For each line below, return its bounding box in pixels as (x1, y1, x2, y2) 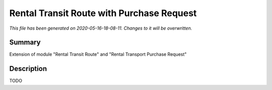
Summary (9, 38, 41, 47)
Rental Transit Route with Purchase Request (9, 8, 197, 19)
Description (9, 64, 47, 73)
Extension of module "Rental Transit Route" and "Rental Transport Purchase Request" (9, 51, 187, 57)
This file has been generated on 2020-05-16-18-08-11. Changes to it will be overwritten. (9, 25, 192, 31)
